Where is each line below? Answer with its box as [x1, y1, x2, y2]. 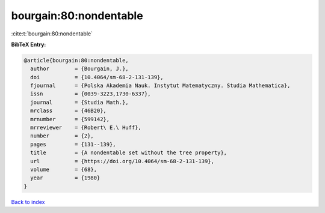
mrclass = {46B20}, [30, 107, 107, 114]
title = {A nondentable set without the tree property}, [30, 149, 227, 156]
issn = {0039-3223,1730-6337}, [30, 91, 151, 97]
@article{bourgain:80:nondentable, [23, 57, 129, 64]
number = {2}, [30, 133, 94, 139]
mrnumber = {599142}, [30, 116, 110, 122]
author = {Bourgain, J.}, [30, 65, 129, 72]
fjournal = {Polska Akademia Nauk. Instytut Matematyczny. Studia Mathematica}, [30, 82, 291, 89]
